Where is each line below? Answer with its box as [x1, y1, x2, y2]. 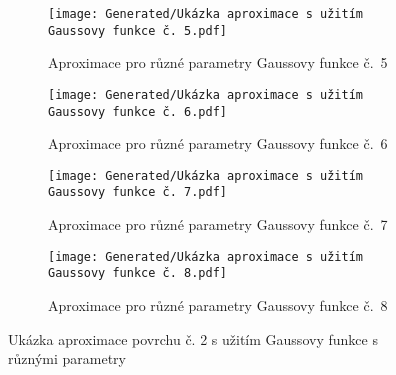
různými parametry [8, 348, 126, 369]
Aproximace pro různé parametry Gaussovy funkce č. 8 [48, 295, 388, 316]
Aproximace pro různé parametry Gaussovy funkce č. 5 [48, 52, 388, 73]
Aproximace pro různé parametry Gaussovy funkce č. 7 [48, 214, 388, 235]
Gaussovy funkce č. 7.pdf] [48, 185, 227, 200]
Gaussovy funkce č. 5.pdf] [48, 23, 227, 38]
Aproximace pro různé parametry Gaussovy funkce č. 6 [48, 133, 388, 154]
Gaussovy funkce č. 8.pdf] [48, 266, 227, 281]
